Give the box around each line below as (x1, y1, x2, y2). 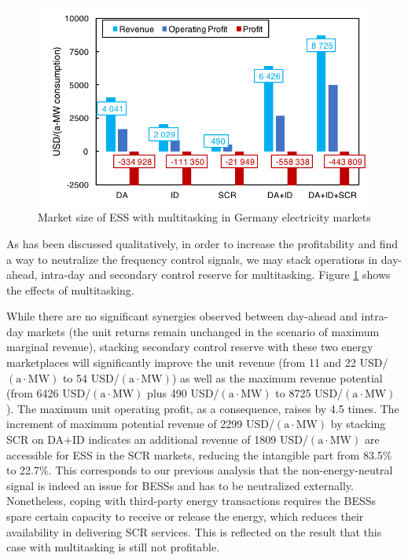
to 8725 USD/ (275, 385, 344, 401)
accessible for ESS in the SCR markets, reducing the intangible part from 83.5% (6, 446, 392, 463)
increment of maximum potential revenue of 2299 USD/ (6, 415, 274, 432)
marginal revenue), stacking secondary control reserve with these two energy (6, 339, 373, 355)
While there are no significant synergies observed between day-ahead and (6, 308, 358, 324)
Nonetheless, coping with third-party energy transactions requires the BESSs (6, 492, 377, 509)
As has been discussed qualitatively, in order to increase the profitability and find (6, 235, 399, 251)
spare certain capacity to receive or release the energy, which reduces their (6, 508, 364, 525)
